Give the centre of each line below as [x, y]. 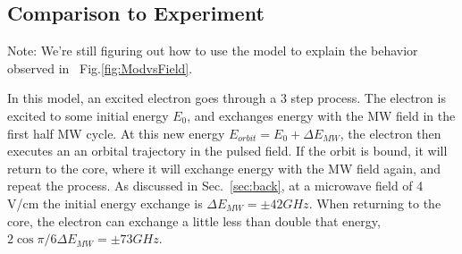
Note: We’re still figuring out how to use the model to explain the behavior [213, 51]
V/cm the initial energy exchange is [105, 203]
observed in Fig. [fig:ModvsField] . [100, 68]
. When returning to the [375, 203]
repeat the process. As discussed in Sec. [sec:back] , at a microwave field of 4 [215, 186]
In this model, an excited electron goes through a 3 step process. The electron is [227, 98]
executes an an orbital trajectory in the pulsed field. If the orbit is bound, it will [227, 151]
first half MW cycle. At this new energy [116, 133]
